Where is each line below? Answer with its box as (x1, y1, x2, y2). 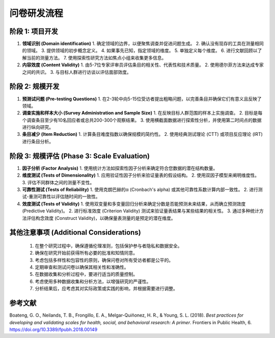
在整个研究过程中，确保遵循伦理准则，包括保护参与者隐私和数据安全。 (35, 242, 182, 249)
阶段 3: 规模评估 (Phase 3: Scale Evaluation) (9, 152, 150, 160)
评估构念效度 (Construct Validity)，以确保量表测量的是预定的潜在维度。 (26, 215, 176, 221)
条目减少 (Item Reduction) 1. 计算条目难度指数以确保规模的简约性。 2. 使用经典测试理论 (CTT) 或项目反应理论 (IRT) (22, 131, 263, 137)
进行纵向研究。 (22, 124, 53, 130)
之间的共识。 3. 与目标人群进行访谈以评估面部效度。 (22, 69, 132, 75)
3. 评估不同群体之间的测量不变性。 (22, 179, 95, 185)
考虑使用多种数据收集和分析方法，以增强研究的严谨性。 (35, 278, 151, 285)
